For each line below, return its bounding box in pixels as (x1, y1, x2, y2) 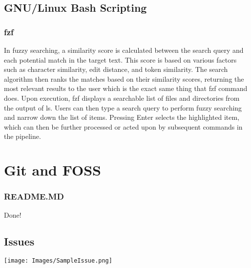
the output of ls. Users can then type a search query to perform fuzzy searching (4, 102, 242, 112)
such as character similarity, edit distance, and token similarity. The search (4, 64, 228, 74)
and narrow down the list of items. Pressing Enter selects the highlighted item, (4, 112, 240, 122)
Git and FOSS (4, 160, 101, 180)
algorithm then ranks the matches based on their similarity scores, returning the (4, 73, 244, 84)
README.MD (4, 190, 64, 202)
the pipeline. (4, 131, 41, 141)
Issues (4, 233, 35, 248)
